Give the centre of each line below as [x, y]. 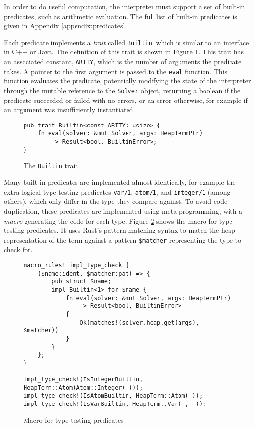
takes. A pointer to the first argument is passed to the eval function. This [116, 71]
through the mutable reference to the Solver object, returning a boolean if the [122, 90]
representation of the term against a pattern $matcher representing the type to [123, 239]
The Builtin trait [51, 165]
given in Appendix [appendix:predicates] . [65, 26]
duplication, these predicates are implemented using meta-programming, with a [123, 211]
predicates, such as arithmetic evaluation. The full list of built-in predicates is [121, 16]
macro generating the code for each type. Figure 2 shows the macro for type [118, 220]
